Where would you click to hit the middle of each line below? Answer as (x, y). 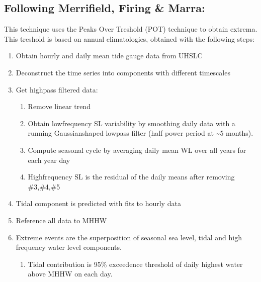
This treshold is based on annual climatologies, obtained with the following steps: (129, 38)
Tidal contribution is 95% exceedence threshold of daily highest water (135, 264)
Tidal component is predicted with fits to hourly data (98, 203)
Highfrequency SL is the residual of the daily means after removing (131, 177)
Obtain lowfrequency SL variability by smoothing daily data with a (132, 123)
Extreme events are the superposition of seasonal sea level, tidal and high (129, 237)
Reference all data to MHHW (61, 220)
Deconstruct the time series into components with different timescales (123, 72)
